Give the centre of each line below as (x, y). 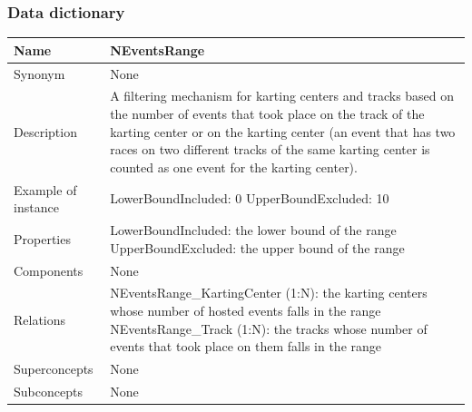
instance (36, 207)
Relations (40, 319)
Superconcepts (54, 368)
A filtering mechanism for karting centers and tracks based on (282, 96)
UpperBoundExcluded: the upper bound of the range (257, 247)
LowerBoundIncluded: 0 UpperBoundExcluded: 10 (250, 198)
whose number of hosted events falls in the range (246, 310)
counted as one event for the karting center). (234, 167)
